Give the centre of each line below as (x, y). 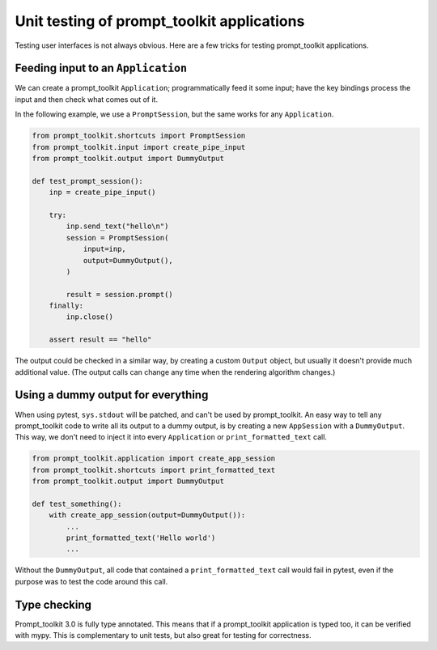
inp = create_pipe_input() (103, 193)
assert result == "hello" (100, 340)
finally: (66, 306)
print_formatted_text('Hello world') (141, 538)
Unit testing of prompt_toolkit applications (160, 21)
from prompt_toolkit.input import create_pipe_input (139, 147)
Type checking (53, 604)
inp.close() (89, 317)
